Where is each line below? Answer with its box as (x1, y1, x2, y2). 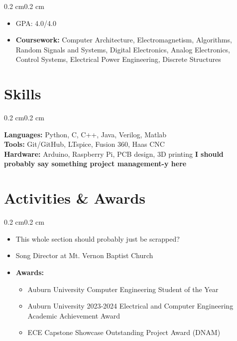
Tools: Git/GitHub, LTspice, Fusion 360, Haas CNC (4, 139, 165, 149)
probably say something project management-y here (4, 158, 187, 169)
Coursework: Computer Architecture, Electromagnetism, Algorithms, (15, 34, 232, 45)
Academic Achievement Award (27, 310, 120, 321)
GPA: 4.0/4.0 (15, 17, 56, 28)
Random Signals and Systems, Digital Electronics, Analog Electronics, (15, 44, 231, 54)
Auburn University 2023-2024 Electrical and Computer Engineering (27, 301, 234, 311)
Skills (4, 83, 41, 104)
